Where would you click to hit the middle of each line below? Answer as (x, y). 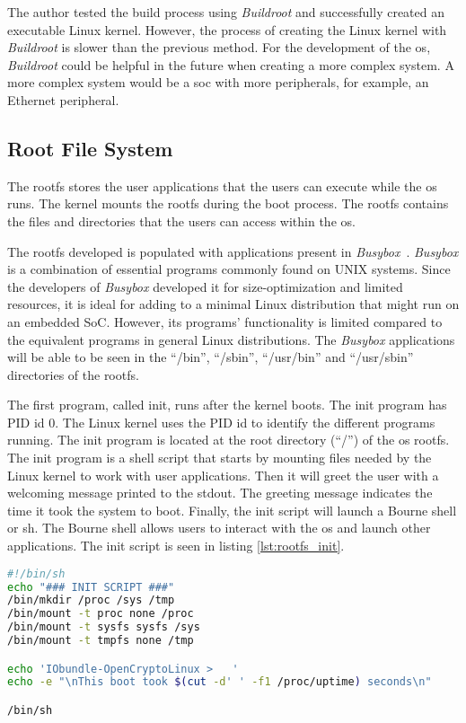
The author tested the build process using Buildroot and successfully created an (226, 12)
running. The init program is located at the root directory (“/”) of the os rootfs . (229, 440)
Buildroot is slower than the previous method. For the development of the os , (219, 47)
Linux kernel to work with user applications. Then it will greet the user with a (223, 475)
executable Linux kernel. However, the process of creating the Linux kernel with (227, 29)
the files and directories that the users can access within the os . (181, 220)
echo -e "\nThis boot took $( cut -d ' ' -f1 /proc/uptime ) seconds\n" (220, 682)
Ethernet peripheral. (63, 99)
